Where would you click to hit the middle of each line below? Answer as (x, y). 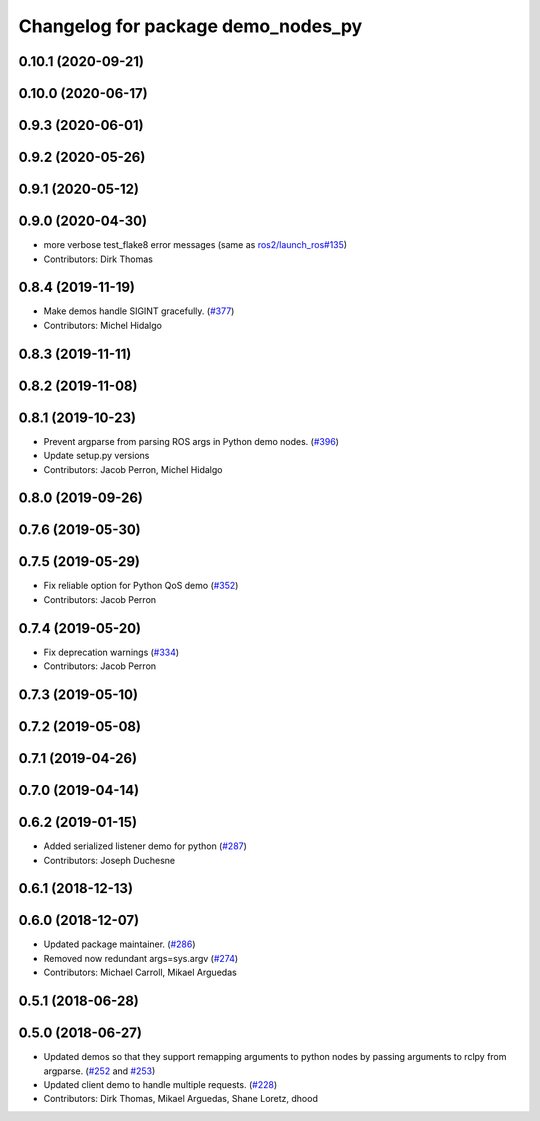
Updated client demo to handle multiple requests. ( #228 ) (160, 1084)
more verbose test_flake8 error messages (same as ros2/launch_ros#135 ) (195, 245)
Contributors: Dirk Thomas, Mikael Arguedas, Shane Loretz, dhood (181, 1099)
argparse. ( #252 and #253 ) (99, 1071)
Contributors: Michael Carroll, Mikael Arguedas (140, 972)
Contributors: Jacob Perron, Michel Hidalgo (133, 469)
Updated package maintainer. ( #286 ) (119, 944)
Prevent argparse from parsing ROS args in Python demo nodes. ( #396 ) (191, 441)
